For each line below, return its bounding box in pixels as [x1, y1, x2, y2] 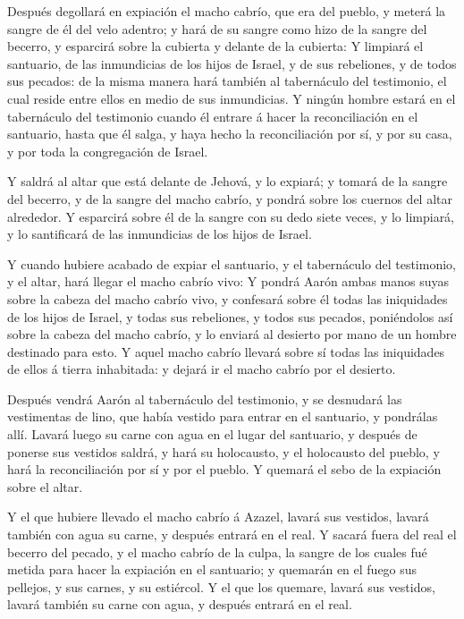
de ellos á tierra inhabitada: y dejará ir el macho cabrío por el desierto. [7, 360, 396, 378]
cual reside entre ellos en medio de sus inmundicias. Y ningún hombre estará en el [7, 89, 456, 107]
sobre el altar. [7, 477, 83, 496]
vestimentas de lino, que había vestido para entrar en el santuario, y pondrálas [7, 407, 438, 426]
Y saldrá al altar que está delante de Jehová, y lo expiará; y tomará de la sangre [7, 172, 448, 191]
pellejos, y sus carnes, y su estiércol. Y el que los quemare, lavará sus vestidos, [7, 577, 435, 596]
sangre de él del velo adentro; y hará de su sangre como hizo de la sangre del [7, 19, 427, 38]
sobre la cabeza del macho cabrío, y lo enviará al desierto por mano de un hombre [7, 325, 457, 343]
